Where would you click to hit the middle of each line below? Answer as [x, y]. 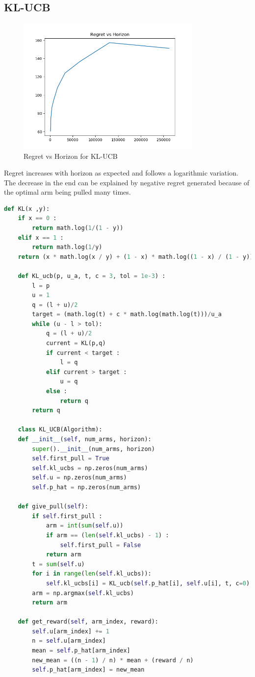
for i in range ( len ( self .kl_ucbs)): [92, 574]
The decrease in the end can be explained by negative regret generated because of [127, 182]
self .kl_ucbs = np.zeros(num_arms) [90, 468]
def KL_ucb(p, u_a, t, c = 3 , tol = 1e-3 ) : [92, 276]
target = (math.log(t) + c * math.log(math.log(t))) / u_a [127, 314]
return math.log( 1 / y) [67, 247]
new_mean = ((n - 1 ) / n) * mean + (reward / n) [113, 660]
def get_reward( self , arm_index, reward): [88, 622]
